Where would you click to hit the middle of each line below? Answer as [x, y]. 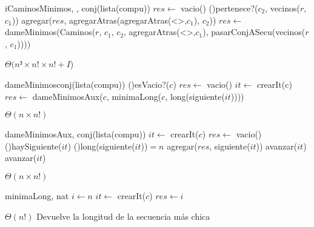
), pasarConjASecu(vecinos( [254, 32]
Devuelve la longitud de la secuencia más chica [123, 216]
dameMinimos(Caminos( [50, 32]
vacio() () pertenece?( [219, 8]
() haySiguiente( [33, 146]
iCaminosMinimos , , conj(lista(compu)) [78, 8]
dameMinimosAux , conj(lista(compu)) [75, 134]
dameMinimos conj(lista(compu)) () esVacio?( [87, 84]
